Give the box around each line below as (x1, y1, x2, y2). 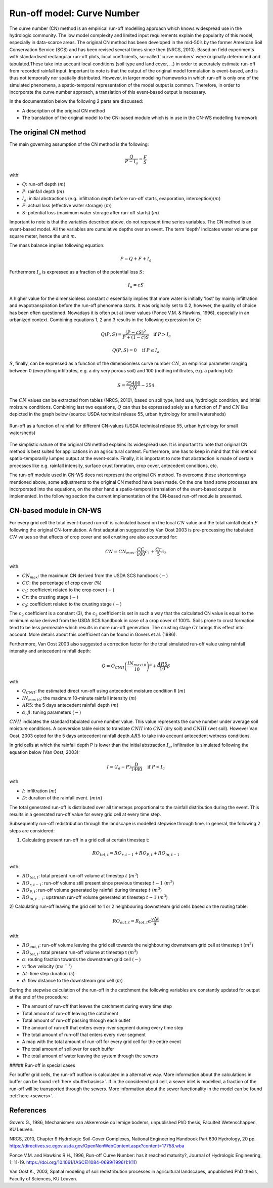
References (9, 1106, 47, 1115)
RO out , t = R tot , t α (112, 918, 152, 925)
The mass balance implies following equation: (9, 242, 105, 248)
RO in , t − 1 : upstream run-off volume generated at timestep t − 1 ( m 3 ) (22, 893, 168, 901)
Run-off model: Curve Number (9, 8, 140, 19)
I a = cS (128, 282, 144, 289)
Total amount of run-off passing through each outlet (22, 1017, 131, 1023)
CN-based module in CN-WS (9, 507, 102, 515)
